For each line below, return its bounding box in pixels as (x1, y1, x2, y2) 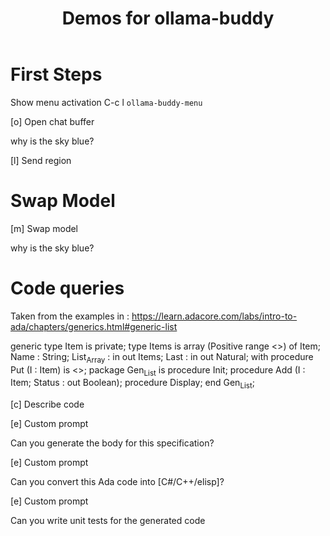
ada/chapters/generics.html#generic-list (10, 320, 178, 332)
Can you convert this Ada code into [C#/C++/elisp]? (10, 476, 225, 488)
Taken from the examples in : (10, 310, 130, 322)
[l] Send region (10, 154, 72, 166)
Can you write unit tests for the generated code (10, 515, 206, 527)
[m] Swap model (10, 222, 79, 234)
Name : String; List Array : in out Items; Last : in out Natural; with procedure (10, 350, 314, 365)
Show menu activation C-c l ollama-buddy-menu (10, 96, 203, 108)
